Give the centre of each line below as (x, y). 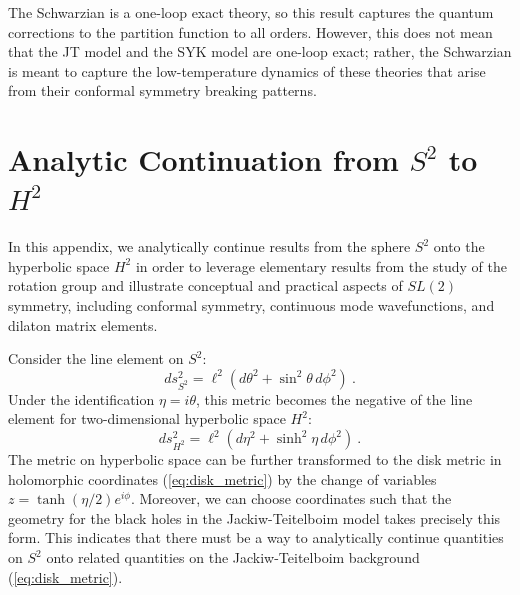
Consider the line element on (96, 358)
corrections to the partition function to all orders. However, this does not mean (250, 31)
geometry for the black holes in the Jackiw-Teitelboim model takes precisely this (254, 517)
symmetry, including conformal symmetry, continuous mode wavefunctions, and (251, 305)
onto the (459, 246)
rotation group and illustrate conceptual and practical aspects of (205, 285)
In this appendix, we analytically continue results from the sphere (209, 246)
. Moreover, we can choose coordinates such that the (291, 498)
